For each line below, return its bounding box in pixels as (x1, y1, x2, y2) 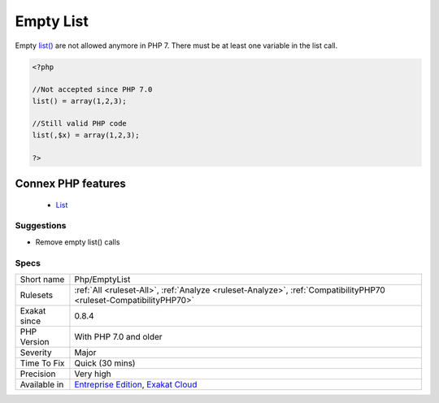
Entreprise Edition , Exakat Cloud (74, 379, 198, 390)
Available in (20, 379, 64, 390)
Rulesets (20, 289, 53, 301)
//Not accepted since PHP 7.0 (32, 85, 153, 94)
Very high (74, 368, 111, 379)
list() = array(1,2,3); (32, 96, 128, 106)
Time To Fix (20, 357, 65, 369)
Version (20, 336, 50, 347)
